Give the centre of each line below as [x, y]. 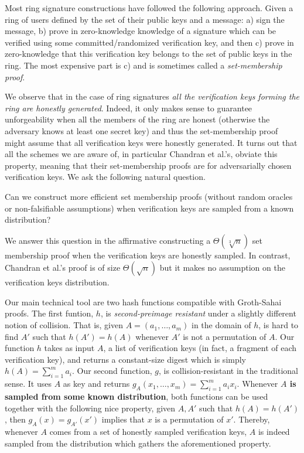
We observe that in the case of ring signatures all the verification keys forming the [152, 96]
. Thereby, [252, 419]
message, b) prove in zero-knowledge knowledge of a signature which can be [141, 31]
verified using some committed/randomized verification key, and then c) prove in [149, 42]
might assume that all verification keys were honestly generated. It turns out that [151, 142]
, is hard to [279, 325]
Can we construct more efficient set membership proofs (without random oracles [149, 196]
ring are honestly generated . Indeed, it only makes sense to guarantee [129, 108]
